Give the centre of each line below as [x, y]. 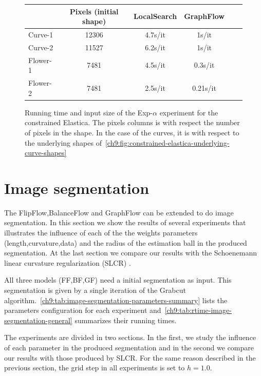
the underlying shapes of [63, 142]
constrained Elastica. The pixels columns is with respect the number [132, 122]
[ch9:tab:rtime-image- [198, 310]
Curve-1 [41, 34]
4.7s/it [155, 34]
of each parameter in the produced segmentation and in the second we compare [129, 347]
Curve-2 [41, 47]
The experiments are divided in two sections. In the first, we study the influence [130, 337]
